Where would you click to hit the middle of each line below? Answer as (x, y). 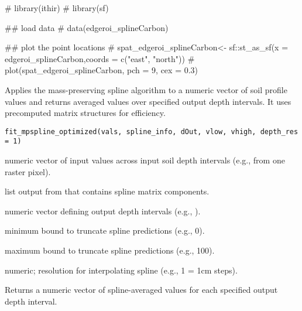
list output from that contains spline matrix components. (107, 191)
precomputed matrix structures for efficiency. (85, 113)
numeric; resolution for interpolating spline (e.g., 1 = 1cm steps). (121, 270)
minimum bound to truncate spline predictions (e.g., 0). (105, 230)
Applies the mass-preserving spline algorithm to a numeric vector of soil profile (146, 89)
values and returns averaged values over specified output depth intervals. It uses (148, 101)
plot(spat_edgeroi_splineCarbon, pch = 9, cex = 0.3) (102, 70)
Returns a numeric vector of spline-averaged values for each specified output (141, 290)
